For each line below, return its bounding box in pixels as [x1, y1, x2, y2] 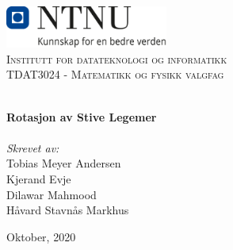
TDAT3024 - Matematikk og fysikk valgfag [6, 66, 224, 83]
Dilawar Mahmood [6, 186, 97, 202]
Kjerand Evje [6, 170, 71, 187]
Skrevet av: [6, 139, 59, 156]
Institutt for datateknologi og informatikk [6, 50, 227, 67]
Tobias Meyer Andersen [6, 155, 121, 171]
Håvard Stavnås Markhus [6, 202, 129, 218]
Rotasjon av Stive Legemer [6, 108, 157, 125]
